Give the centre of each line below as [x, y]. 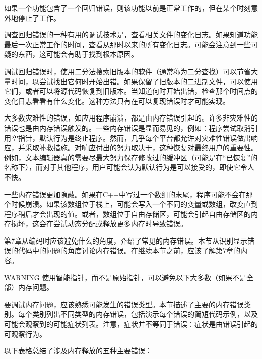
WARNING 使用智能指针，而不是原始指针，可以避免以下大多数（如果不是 [125, 277]
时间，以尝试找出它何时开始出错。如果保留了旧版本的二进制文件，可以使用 [134, 81]
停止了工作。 [39, 17]
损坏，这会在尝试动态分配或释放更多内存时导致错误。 [99, 224]
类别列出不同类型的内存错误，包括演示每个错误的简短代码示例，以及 [145, 314]
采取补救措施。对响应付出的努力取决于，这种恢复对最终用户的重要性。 [141, 147]
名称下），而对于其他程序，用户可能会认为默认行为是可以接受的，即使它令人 [129, 167]
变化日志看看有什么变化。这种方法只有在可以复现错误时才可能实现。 [117, 101]
